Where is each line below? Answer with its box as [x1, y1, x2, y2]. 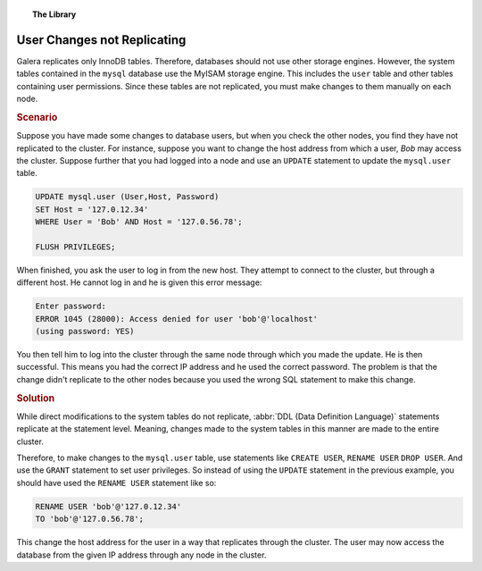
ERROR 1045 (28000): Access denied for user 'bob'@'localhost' [35, 314, 319, 323]
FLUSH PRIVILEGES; [35, 241, 116, 252]
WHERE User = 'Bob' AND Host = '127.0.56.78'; [35, 217, 243, 227]
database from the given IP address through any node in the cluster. [16, 550, 267, 560]
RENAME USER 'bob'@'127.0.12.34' [35, 501, 182, 511]
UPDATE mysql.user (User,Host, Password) [35, 192, 220, 202]
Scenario [16, 111, 58, 123]
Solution [16, 391, 55, 404]
